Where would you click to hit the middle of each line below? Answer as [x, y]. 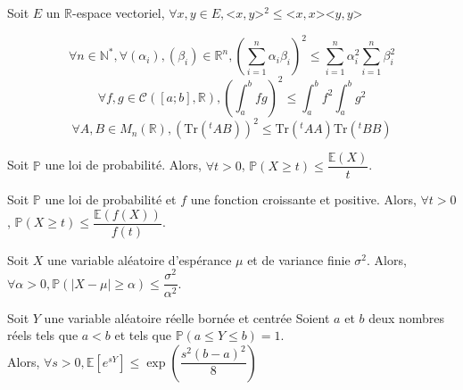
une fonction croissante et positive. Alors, [303, 199]
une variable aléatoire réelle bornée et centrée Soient [187, 317]
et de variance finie [299, 259]
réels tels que [43, 335]
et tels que [143, 335]
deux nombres [407, 317]
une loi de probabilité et [111, 199]
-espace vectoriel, [119, 12]
